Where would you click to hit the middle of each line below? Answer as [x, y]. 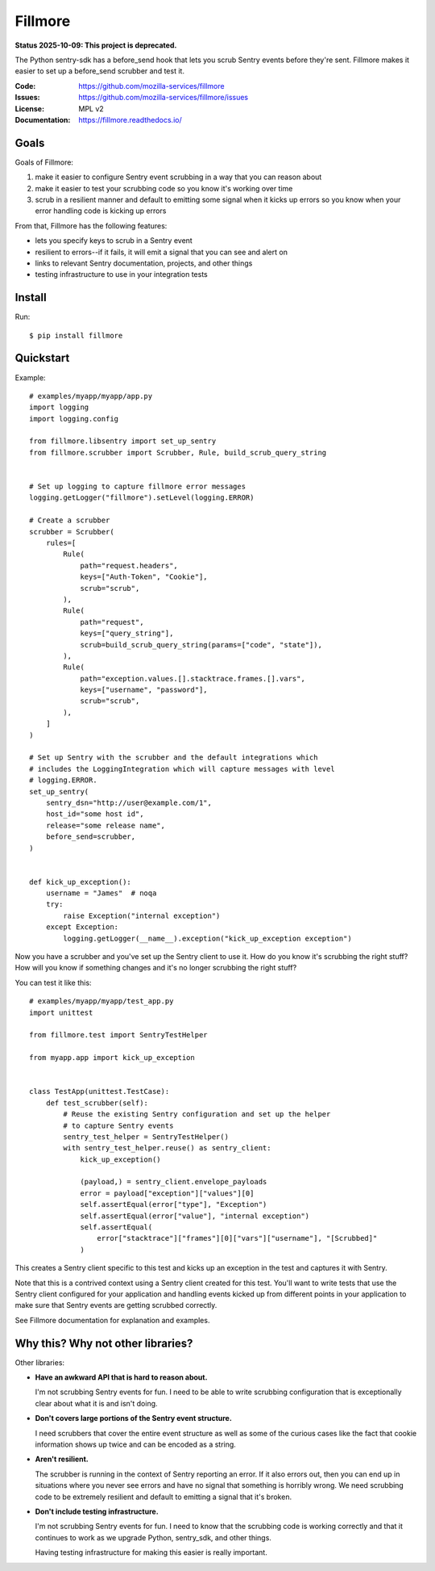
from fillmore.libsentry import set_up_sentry [123, 441]
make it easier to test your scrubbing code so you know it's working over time [164, 188]
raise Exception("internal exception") [142, 915]
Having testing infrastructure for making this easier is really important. [151, 1552]
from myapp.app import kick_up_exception [112, 1058]
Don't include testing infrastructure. [97, 1511]
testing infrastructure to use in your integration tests [122, 274]
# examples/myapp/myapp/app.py [91, 396]
